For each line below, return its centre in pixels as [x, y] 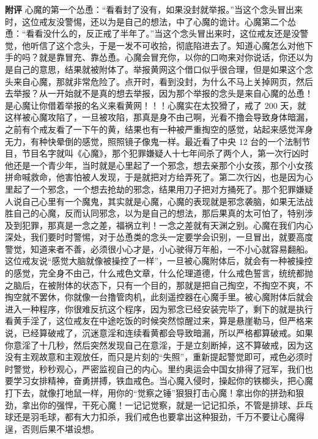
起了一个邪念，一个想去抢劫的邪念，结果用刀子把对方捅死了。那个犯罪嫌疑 [163, 189]
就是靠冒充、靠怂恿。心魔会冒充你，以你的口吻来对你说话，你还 [167, 57]
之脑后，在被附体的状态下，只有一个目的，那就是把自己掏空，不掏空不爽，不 [159, 285]
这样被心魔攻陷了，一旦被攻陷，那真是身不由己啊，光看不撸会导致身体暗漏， [159, 117]
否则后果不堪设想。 [60, 428]
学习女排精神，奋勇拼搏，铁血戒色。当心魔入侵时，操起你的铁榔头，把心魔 [163, 381]
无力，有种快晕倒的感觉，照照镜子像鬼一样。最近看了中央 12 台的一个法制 [153, 141]
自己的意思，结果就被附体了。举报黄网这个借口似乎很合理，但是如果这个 [159, 69]
